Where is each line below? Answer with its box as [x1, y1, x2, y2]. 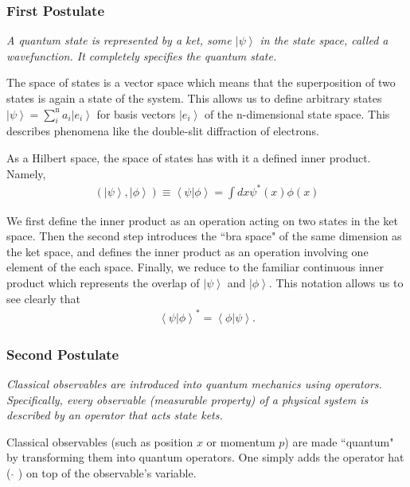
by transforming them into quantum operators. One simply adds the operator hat [6, 449, 404, 466]
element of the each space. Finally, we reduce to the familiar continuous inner [6, 259, 385, 275]
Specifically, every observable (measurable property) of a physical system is [6, 391, 369, 407]
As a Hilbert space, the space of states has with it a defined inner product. [6, 149, 371, 166]
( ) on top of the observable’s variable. [6, 464, 197, 481]
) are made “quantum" [284, 433, 394, 450]
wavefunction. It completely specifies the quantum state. [6, 47, 277, 64]
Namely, [6, 165, 46, 181]
